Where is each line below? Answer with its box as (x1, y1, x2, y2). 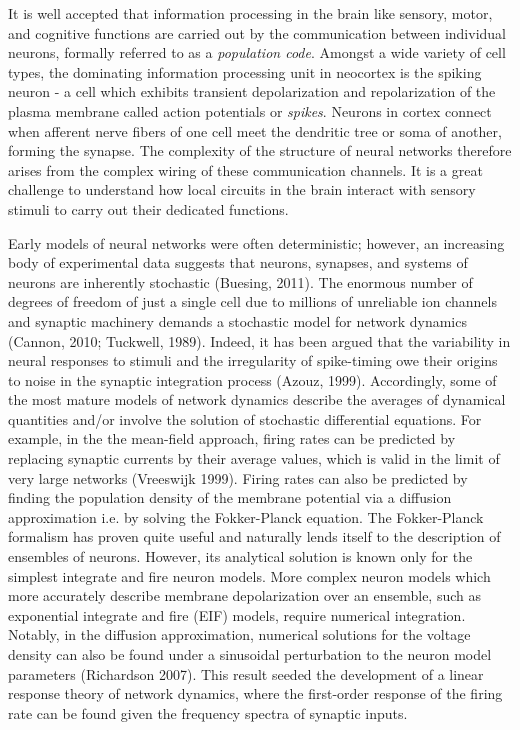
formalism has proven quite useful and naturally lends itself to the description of (8, 526, 501, 547)
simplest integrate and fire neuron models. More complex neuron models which (8, 565, 491, 586)
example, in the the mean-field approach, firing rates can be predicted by (8, 428, 456, 449)
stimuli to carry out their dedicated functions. (8, 198, 289, 219)
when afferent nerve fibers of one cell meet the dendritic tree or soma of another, (8, 120, 502, 141)
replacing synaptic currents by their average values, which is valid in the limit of (8, 448, 500, 469)
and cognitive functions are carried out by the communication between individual (8, 22, 507, 43)
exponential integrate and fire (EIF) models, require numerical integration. (8, 604, 466, 625)
